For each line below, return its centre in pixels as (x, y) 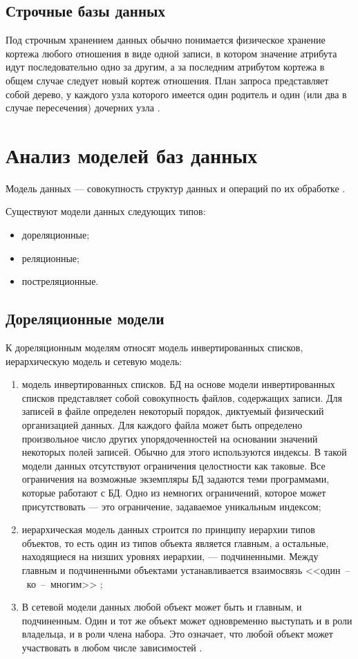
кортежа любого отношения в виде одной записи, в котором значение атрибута (171, 53)
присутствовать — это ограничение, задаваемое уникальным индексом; (171, 506)
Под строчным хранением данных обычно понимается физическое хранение (166, 40)
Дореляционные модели (85, 318)
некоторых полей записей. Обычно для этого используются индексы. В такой (184, 452)
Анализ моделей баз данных (132, 155)
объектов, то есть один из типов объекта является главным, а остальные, (175, 542)
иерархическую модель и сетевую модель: (94, 361)
